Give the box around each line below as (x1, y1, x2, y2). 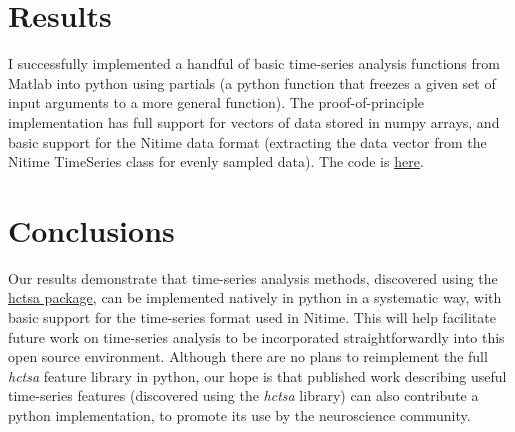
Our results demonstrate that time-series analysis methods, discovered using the (8, 267, 498, 288)
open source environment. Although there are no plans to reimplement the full (8, 346, 488, 367)
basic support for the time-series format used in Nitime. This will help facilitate (8, 307, 496, 327)
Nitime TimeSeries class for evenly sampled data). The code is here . (8, 151, 424, 172)
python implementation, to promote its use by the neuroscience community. (8, 404, 471, 425)
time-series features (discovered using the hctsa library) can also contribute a (8, 385, 479, 406)
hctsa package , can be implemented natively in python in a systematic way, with (8, 287, 502, 308)
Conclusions (8, 209, 175, 250)
